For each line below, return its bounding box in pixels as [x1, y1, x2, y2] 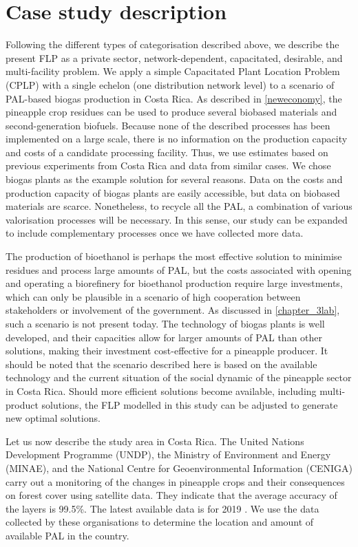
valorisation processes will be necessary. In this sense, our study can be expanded [6, 212, 348, 226]
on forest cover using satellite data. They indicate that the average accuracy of [6, 488, 337, 502]
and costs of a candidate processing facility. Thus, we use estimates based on [6, 144, 328, 159]
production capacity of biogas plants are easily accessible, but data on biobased [6, 185, 340, 200]
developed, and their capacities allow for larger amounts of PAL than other [6, 330, 323, 344]
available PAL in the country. [6, 528, 129, 542]
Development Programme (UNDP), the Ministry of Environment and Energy [6, 447, 331, 462]
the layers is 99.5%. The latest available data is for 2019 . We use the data [6, 501, 319, 515]
